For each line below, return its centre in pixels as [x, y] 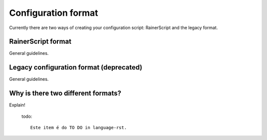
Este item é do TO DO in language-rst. [79, 128]
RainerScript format [40, 42]
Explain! [17, 105]
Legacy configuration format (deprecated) [76, 67]
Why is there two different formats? [65, 93]
